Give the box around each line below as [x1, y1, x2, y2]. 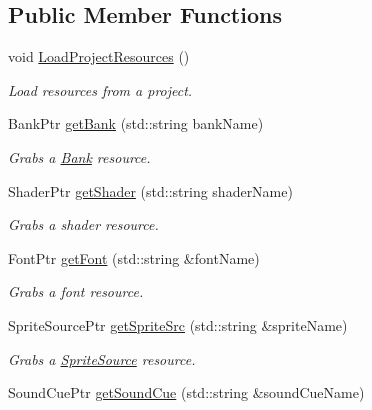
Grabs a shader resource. [8, 214, 159, 235]
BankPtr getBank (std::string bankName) [8, 113, 264, 134]
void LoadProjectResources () [8, 46, 190, 67]
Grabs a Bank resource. [8, 146, 151, 167]
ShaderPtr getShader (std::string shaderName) [8, 180, 293, 201]
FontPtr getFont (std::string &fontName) [8, 247, 260, 268]
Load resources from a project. [8, 79, 193, 100]
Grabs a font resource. [8, 281, 144, 302]
